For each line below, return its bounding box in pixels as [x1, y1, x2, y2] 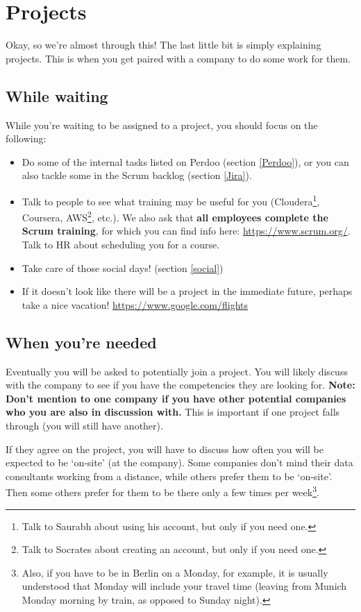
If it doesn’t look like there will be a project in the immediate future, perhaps [22, 284, 353, 298]
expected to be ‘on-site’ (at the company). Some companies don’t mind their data [6, 455, 353, 470]
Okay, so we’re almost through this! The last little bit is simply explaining [6, 37, 321, 52]
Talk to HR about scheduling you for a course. [22, 237, 220, 251]
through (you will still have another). [6, 418, 163, 432]
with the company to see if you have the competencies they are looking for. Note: [6, 377, 355, 392]
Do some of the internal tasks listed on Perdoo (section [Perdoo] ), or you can [22, 154, 349, 169]
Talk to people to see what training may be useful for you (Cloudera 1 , [22, 192, 320, 208]
